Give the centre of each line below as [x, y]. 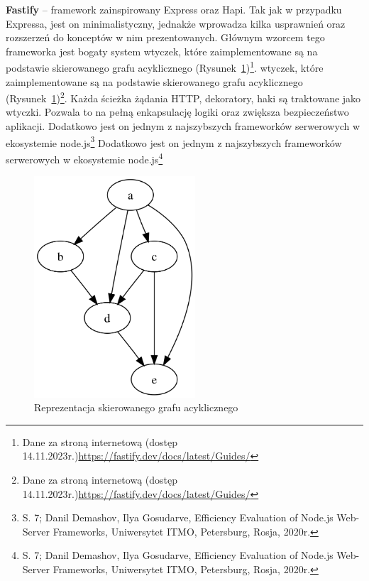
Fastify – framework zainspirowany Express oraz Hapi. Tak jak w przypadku [174, 9]
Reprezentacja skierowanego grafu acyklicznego [136, 407]
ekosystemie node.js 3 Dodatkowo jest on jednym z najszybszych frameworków [174, 141]
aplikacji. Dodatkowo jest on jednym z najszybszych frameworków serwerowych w [183, 126]
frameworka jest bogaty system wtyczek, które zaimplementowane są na [162, 51]
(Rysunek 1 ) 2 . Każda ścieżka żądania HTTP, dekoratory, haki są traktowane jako [183, 97]
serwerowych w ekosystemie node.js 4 [84, 158]
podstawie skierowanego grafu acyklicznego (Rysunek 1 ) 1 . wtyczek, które [165, 67]
